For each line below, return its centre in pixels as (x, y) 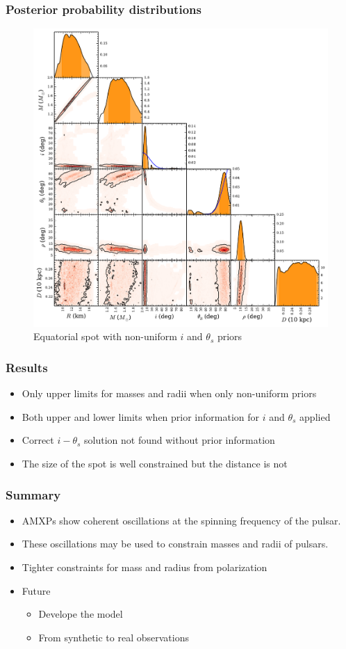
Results (27, 367)
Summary (33, 494)
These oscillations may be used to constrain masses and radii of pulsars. (175, 544)
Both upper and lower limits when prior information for (141, 416)
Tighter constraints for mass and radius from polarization (145, 567)
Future (36, 590)
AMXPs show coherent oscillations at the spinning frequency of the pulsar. (181, 520)
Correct (38, 440)
